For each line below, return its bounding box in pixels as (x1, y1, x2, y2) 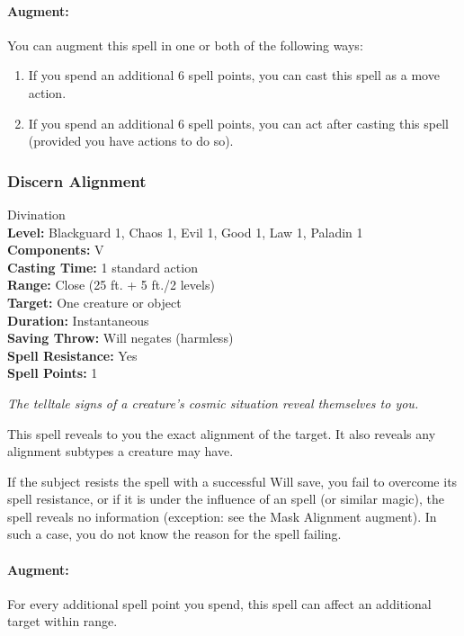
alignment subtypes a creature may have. (7, 442, 234, 461)
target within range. (7, 612, 118, 631)
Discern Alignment (7, 169, 147, 192)
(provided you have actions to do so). (28, 131, 234, 150)
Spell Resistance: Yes (7, 345, 138, 364)
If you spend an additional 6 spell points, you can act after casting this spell (28, 113, 449, 132)
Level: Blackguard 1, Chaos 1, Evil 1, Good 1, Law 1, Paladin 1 (7, 222, 363, 241)
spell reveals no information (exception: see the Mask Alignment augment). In (7, 506, 437, 525)
